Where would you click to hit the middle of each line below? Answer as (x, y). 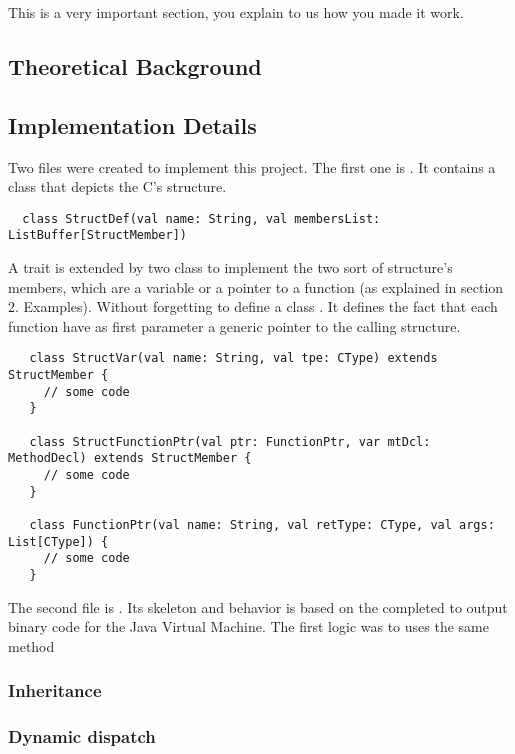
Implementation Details (132, 124)
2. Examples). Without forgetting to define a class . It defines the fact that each (253, 306)
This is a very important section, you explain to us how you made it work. (236, 12)
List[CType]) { (58, 541)
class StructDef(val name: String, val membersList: (201, 218)
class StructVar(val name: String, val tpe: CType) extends (233, 358)
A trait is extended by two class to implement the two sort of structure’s (230, 267)
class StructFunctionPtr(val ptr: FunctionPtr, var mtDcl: (230, 441)
